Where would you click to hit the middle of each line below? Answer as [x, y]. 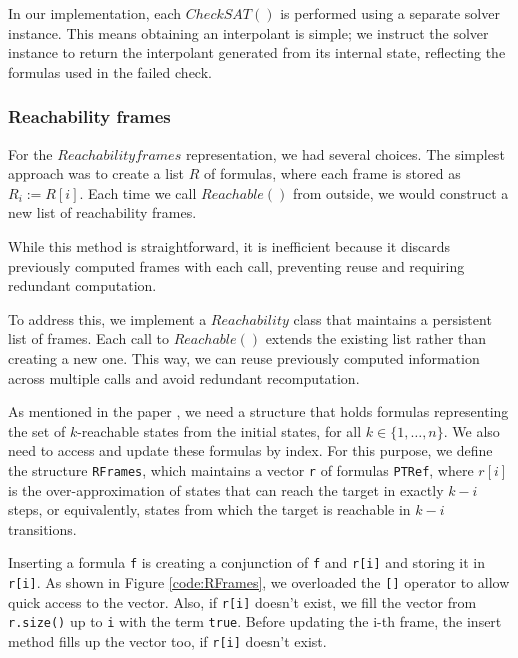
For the [30, 153]
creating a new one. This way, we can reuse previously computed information [244, 357]
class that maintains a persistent [392, 318]
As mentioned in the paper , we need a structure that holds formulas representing [258, 411]
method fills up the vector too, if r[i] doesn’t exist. [167, 640]
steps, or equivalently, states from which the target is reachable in [209, 509]
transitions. [42, 528]
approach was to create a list [96, 173]
